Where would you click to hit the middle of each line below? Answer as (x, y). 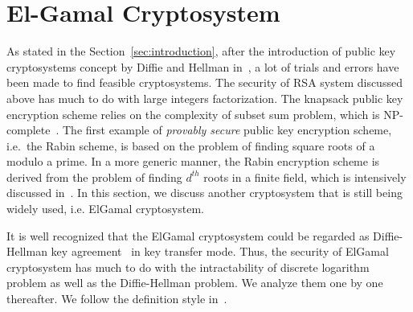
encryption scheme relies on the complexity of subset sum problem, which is (193, 114)
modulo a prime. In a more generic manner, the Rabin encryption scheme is (193, 161)
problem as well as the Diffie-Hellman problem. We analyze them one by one (195, 283)
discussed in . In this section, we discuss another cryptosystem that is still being (204, 193)
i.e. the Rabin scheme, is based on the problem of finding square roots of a (191, 145)
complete (29, 130)
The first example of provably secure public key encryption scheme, (227, 130)
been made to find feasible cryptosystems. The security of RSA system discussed (204, 82)
